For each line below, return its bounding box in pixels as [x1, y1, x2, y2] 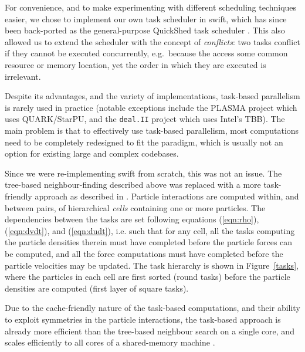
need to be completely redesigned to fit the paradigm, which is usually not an [5, 136, 283, 148]
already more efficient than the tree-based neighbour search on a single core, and [5, 324, 294, 337]
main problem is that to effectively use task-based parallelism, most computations [5, 124, 299, 136]
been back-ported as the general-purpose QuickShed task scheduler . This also [5, 24, 285, 36]
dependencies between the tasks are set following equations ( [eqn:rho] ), [5, 213, 259, 225]
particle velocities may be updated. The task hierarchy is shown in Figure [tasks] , [5, 259, 299, 271]
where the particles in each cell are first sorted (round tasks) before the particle [5, 270, 290, 283]
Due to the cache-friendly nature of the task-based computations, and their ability [5, 302, 300, 314]
